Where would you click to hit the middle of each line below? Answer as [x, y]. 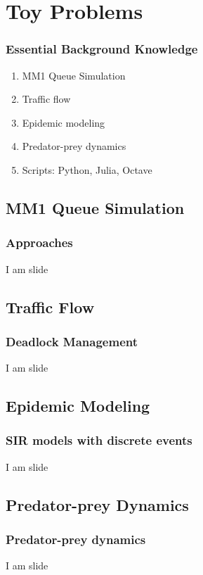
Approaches [39, 242]
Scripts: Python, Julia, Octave [87, 169]
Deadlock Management [72, 341]
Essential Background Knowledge [102, 49]
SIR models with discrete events [99, 440]
